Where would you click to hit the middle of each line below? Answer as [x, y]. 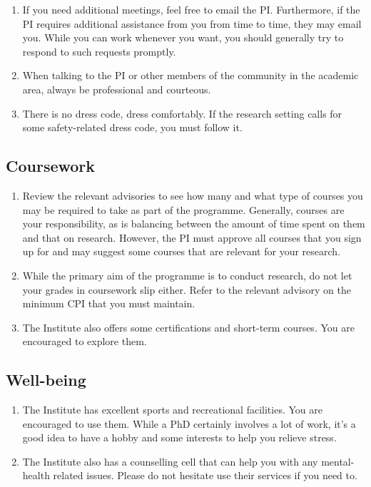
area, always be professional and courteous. [117, 89]
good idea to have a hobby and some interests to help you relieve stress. [179, 437]
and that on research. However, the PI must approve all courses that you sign [192, 237]
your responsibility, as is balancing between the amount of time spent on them [194, 224]
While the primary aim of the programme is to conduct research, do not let [187, 275]
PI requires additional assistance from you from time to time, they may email [192, 23]
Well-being [46, 380]
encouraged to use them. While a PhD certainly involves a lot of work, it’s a [189, 423]
